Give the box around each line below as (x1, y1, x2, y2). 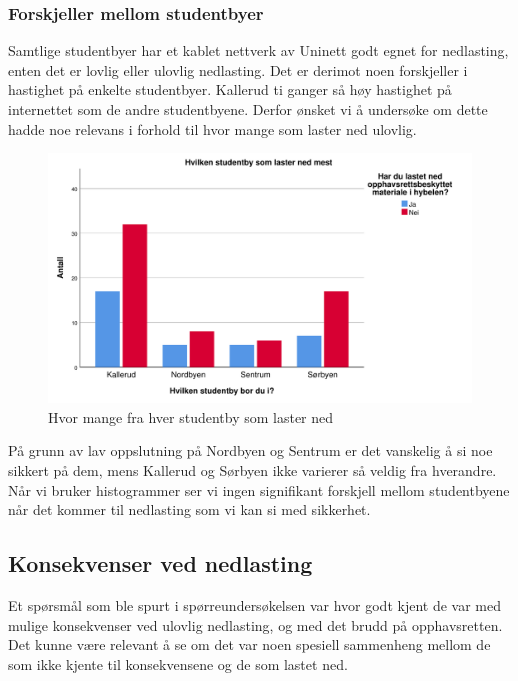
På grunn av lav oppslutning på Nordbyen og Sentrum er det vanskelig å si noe (8, 440, 493, 461)
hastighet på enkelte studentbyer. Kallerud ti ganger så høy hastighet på (8, 79, 452, 100)
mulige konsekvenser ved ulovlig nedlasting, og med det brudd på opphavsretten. (8, 614, 503, 635)
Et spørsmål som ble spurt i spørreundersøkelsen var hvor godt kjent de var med (8, 595, 501, 616)
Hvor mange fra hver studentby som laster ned (48, 406, 334, 427)
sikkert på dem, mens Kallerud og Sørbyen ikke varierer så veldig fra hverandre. (8, 460, 497, 481)
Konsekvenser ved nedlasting (8, 548, 313, 579)
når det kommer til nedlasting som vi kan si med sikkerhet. (8, 499, 371, 520)
